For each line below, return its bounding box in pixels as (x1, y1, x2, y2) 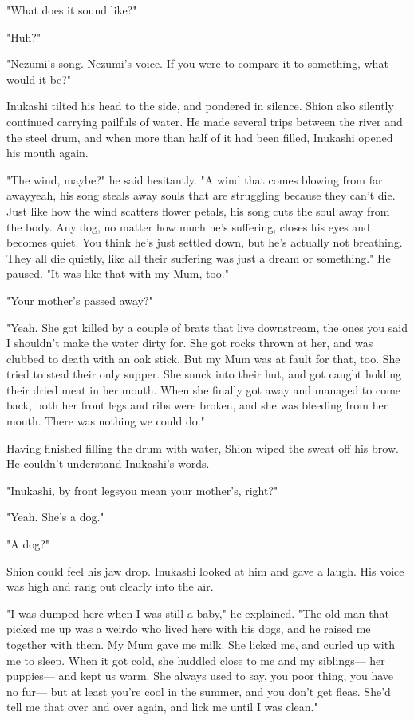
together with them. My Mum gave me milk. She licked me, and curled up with (6, 636, 395, 652)
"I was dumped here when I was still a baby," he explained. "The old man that (6, 604, 389, 621)
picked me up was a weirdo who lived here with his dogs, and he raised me (6, 620, 371, 637)
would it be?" (6, 70, 72, 87)
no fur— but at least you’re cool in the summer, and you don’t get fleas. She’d (6, 682, 391, 699)
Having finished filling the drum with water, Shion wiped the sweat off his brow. (6, 439, 399, 456)
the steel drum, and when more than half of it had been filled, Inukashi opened (6, 129, 393, 145)
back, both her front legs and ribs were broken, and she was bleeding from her (6, 397, 388, 413)
